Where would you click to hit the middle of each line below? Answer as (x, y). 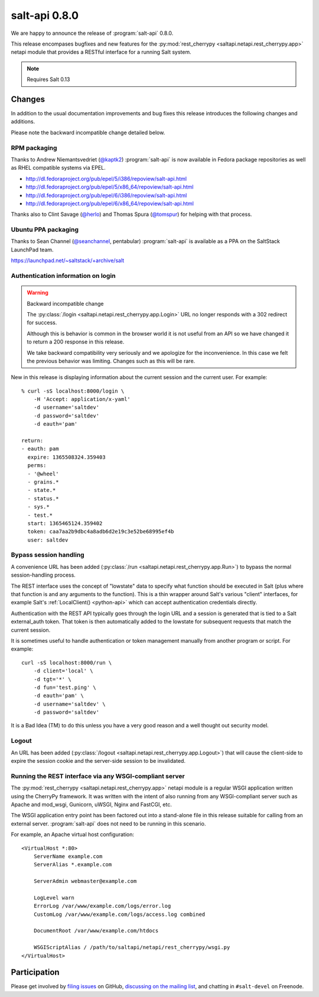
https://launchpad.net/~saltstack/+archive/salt (68, 261)
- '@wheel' (43, 474)
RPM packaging (34, 148)
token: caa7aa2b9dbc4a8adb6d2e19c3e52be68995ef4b (101, 532)
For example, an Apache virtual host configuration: (72, 834)
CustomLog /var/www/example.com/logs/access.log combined (119, 914)
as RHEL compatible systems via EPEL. (58, 168)
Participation (35, 972)
